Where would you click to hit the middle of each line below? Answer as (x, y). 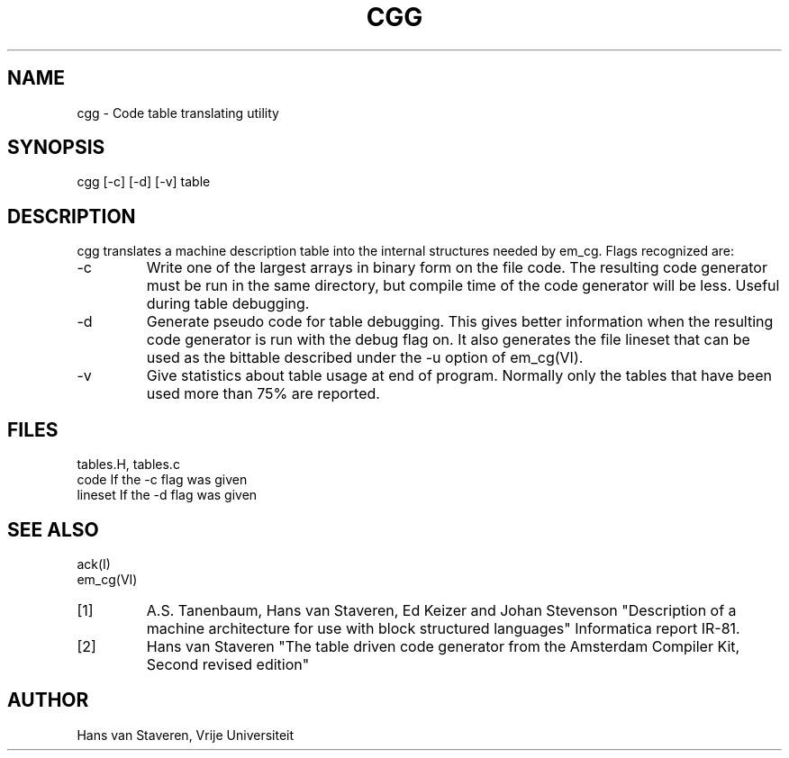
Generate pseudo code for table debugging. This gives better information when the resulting (460, 322)
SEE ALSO (53, 529)
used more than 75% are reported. (263, 394)
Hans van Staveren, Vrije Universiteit (186, 735)
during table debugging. (228, 304)
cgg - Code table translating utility (178, 113)
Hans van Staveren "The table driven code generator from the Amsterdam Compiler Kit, (443, 646)
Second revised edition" (228, 664)
